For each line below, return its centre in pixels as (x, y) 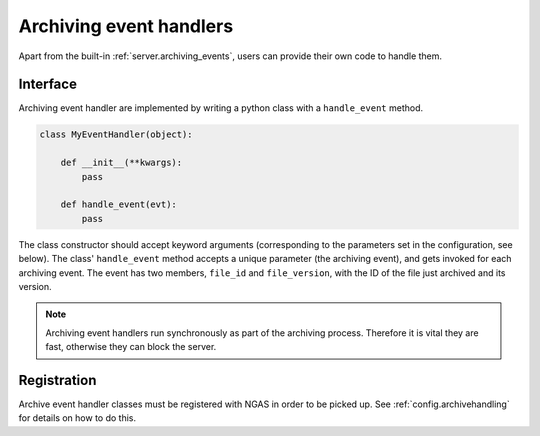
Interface (47, 84)
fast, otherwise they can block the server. (131, 347)
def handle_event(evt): (118, 204)
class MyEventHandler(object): (116, 134)
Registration (57, 380)
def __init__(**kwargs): (121, 163)
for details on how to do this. (77, 418)
